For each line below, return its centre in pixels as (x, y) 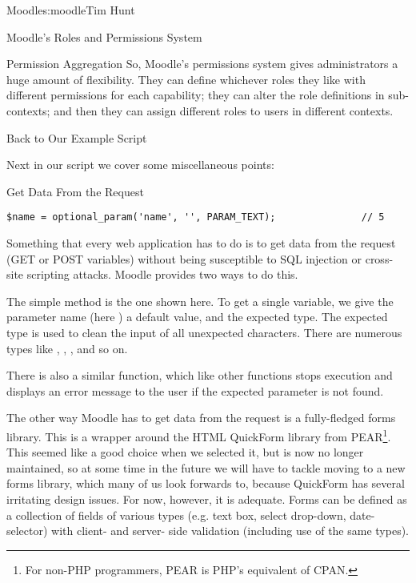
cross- (379, 258)
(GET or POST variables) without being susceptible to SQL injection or (184, 258)
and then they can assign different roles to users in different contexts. (224, 110)
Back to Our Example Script (77, 137)
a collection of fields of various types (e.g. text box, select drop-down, (176, 515)
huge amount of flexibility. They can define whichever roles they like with (186, 79)
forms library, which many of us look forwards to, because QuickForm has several (206, 483)
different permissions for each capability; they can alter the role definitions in (196, 95)
